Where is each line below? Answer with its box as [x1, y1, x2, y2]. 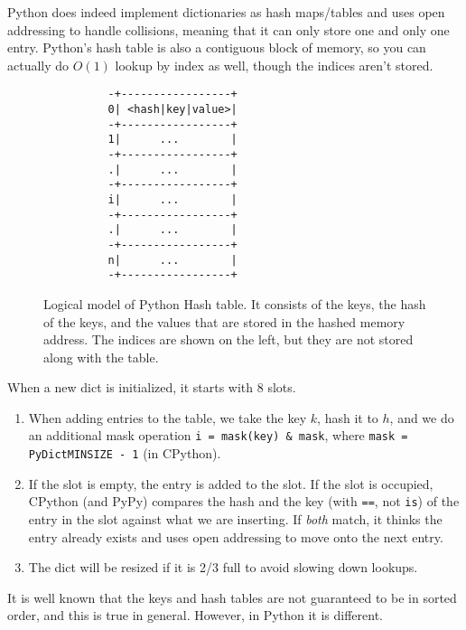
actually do [7, 55, 70, 74]
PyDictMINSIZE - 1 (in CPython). [28, 444, 221, 463]
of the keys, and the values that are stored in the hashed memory [43, 312, 405, 331]
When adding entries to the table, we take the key [28, 408, 307, 427]
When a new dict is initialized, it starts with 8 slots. [7, 378, 296, 397]
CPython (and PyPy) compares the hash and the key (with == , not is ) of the [28, 492, 460, 511]
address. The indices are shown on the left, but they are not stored [43, 330, 414, 349]
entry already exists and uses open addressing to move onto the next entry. [28, 527, 443, 546]
